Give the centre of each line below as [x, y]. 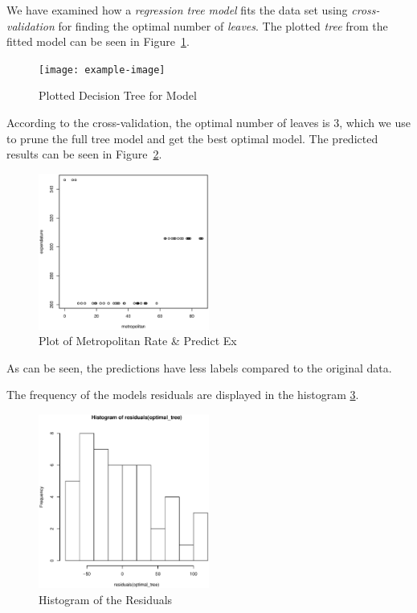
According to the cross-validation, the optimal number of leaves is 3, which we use [208, 123]
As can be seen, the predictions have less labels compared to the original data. [199, 367]
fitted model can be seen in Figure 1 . [98, 41]
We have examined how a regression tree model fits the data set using [177, 10]
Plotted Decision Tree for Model [118, 95]
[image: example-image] [102, 70]
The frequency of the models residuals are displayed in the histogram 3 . [183, 395]
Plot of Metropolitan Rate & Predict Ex [138, 341]
